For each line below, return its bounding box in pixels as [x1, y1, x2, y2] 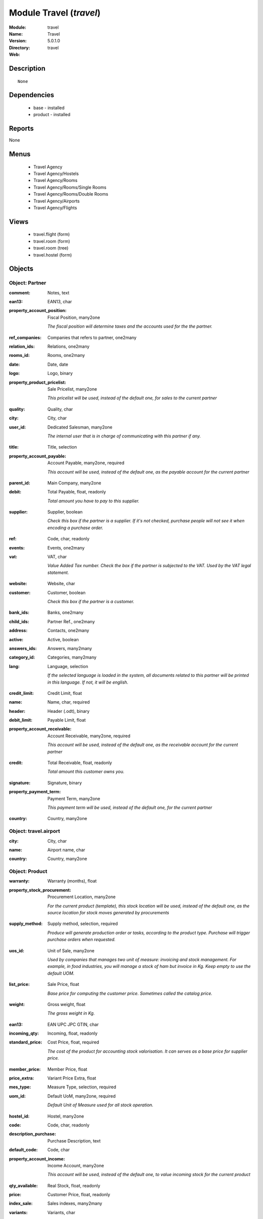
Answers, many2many [47, 645, 92, 651]
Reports [9, 124, 34, 133]
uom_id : [9, 1093, 26, 1099]
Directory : [9, 44, 30, 51]
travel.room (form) [33, 238, 70, 244]
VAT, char [47, 554, 67, 560]
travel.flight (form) [33, 232, 70, 237]
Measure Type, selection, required [47, 1084, 116, 1090]
